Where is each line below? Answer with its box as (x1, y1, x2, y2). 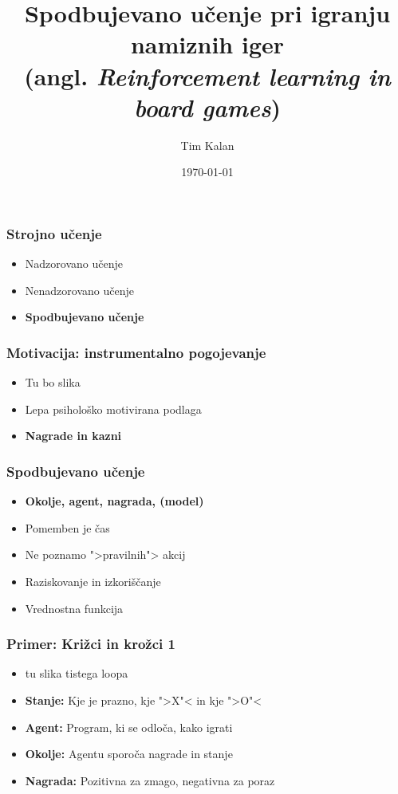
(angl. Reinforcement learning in (24, 59, 391, 92)
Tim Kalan (180, 136, 234, 153)
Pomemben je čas (25, 519, 110, 536)
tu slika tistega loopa (25, 665, 128, 682)
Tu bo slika (25, 374, 81, 391)
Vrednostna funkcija (25, 599, 124, 616)
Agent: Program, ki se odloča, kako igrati (25, 718, 233, 735)
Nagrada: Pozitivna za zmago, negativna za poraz (25, 772, 275, 788)
